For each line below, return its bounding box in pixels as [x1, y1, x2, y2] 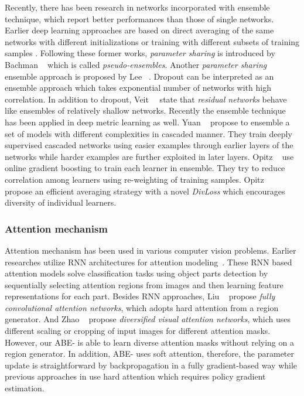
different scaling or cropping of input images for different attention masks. [5, 325, 271, 337]
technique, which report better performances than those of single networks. [5, 12, 274, 25]
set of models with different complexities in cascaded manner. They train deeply [5, 127, 292, 139]
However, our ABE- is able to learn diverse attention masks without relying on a [5, 336, 294, 348]
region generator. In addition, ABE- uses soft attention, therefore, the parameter [5, 347, 295, 360]
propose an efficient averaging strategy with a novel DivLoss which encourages [5, 185, 285, 197]
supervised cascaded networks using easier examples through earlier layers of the [5, 139, 293, 151]
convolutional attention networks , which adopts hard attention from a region [5, 301, 279, 313]
